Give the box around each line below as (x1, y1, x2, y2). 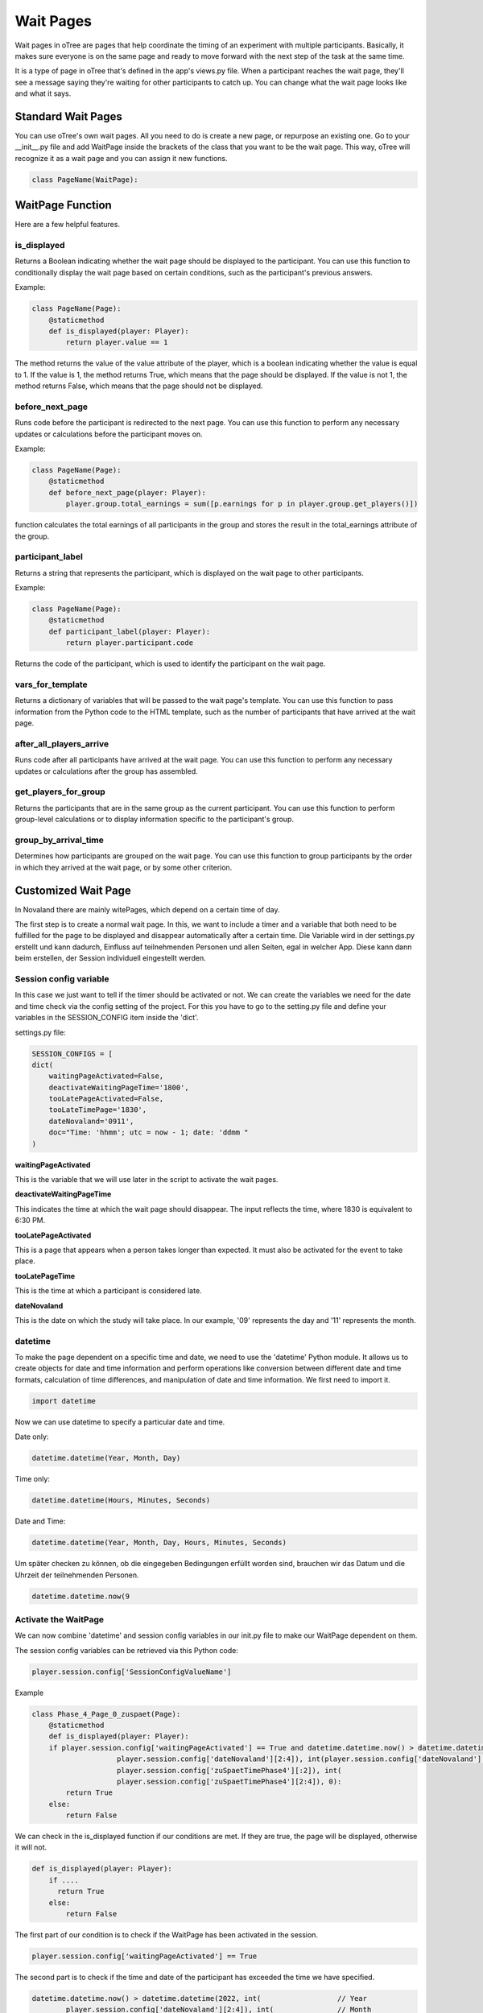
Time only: (14, 1474, 50, 1484)
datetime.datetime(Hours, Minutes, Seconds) (31, 1496, 211, 1505)
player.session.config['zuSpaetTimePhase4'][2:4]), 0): (117, 1776, 342, 1786)
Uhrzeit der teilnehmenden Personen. (14, 1570, 140, 1580)
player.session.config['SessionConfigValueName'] (31, 1667, 232, 1676)
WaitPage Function (14, 198, 112, 213)
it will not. (14, 1842, 47, 1852)
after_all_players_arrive (14, 738, 109, 749)
